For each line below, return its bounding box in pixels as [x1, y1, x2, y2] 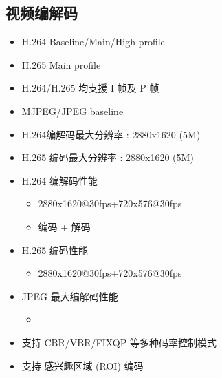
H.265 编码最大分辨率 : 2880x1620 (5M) [21, 150, 194, 165]
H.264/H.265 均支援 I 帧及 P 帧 [21, 81, 159, 95]
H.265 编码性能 [21, 242, 88, 257]
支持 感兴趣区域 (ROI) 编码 [21, 358, 144, 372]
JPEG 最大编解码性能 [21, 288, 118, 303]
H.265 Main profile [21, 57, 101, 72]
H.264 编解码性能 [21, 173, 98, 187]
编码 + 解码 [38, 219, 91, 233]
